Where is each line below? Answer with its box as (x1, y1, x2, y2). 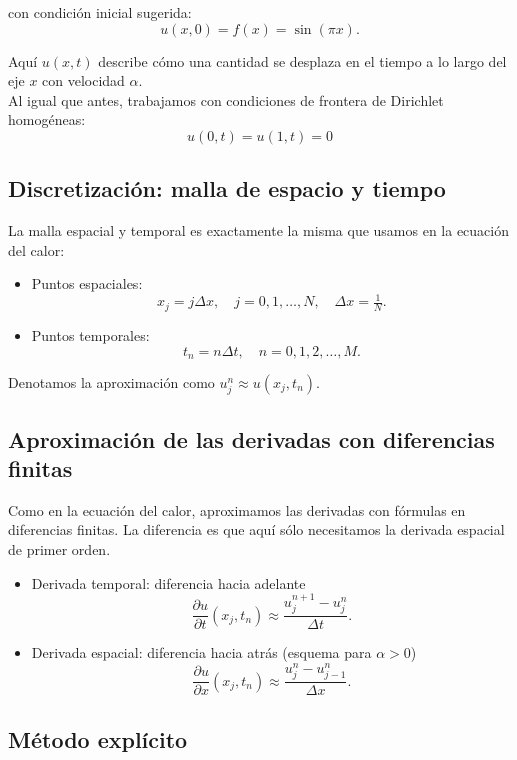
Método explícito (8, 723, 188, 754)
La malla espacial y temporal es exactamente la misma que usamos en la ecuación (8, 220, 510, 241)
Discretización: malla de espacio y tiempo (8, 173, 446, 204)
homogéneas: (8, 109, 86, 130)
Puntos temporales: (31, 324, 150, 345)
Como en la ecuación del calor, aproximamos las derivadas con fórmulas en (8, 499, 466, 520)
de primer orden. (8, 538, 111, 559)
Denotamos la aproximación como (8, 371, 215, 392)
